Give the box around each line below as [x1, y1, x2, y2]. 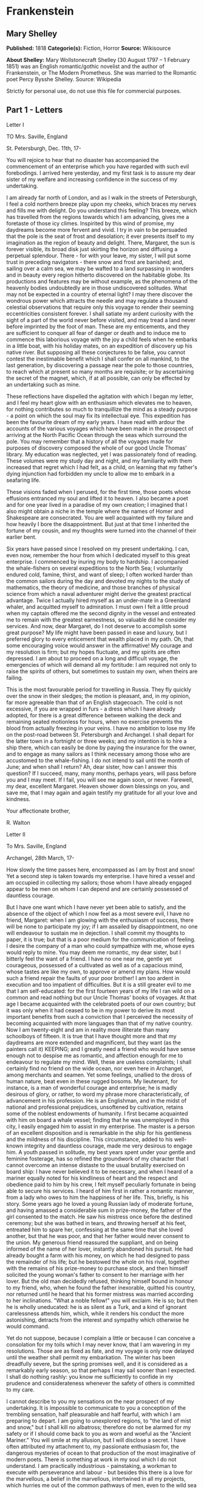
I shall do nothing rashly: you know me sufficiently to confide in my [6, 1373, 174, 1380]
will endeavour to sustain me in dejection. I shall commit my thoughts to [6, 929, 185, 936]
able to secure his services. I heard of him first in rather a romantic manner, [6, 1187, 195, 1194]
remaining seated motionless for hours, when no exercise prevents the [6, 718, 183, 725]
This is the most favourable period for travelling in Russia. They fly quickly [6, 686, 191, 693]
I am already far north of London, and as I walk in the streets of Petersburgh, [6, 194, 198, 201]
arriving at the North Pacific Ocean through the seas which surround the [6, 431, 187, 438]
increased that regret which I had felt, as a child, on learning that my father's [6, 463, 197, 471]
